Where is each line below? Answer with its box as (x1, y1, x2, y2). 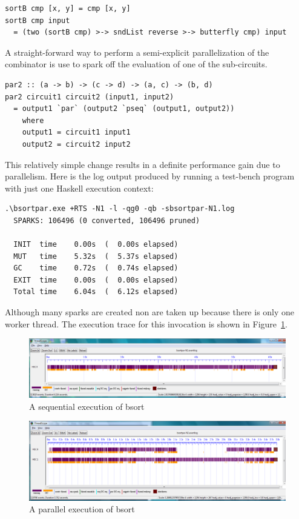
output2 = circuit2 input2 (22, 139, 131, 149)
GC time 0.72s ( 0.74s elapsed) (13, 264, 179, 273)
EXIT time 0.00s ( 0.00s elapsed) (13, 275, 179, 284)
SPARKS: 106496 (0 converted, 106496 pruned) (13, 216, 200, 225)
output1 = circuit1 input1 (22, 128, 131, 137)
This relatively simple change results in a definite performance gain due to (5, 158, 280, 170)
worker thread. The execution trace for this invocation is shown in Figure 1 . (5, 317, 287, 330)
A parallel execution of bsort (29, 503, 135, 515)
